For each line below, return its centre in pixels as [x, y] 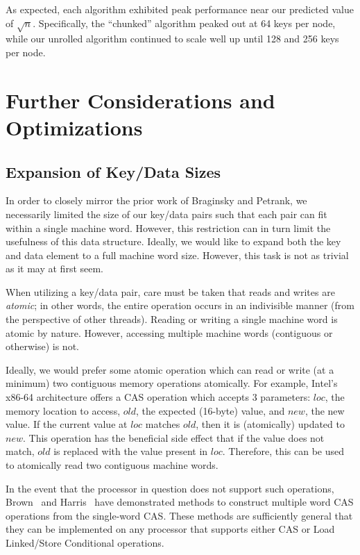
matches [163, 424]
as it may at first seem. [55, 268]
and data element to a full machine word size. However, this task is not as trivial [177, 255]
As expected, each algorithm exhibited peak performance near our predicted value [180, 9]
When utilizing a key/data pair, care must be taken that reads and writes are [170, 291]
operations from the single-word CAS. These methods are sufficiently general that [179, 515]
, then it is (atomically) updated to [270, 424]
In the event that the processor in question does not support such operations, [170, 488]
